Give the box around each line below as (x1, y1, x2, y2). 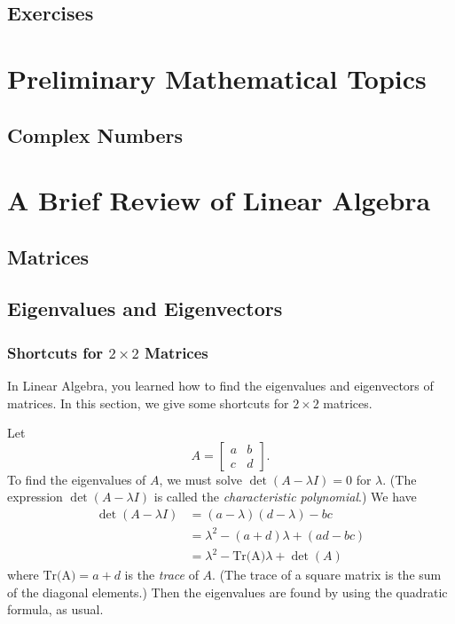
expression (7, 487, 63, 506)
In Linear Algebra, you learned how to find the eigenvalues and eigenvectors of (7, 376, 434, 395)
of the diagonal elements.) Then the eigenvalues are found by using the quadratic (7, 582, 448, 601)
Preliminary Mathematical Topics (7, 59, 427, 96)
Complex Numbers (7, 121, 184, 148)
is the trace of (124, 565, 199, 584)
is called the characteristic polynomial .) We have (153, 487, 417, 506)
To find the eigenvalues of (7, 470, 146, 488)
